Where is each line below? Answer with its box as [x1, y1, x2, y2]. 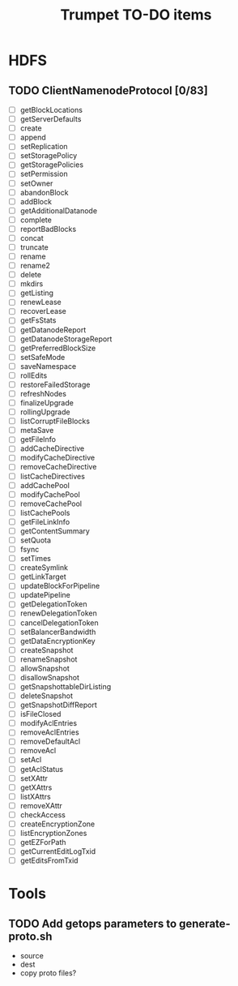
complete [19, 215, 53, 225]
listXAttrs [19, 791, 51, 801]
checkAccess [19, 809, 66, 820]
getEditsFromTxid [19, 855, 79, 865]
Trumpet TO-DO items [60, 6, 212, 24]
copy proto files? [19, 968, 77, 978]
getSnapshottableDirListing [19, 681, 112, 691]
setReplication [19, 142, 68, 152]
